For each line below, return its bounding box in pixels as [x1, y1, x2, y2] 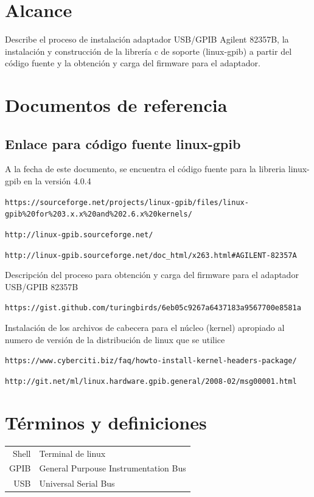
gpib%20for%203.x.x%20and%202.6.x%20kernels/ [5, 210, 192, 219]
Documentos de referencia [5, 92, 228, 117]
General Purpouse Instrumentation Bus [39, 462, 186, 474]
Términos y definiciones [5, 409, 207, 434]
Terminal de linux [39, 447, 106, 459]
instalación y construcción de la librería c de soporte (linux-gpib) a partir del [5, 44, 292, 57]
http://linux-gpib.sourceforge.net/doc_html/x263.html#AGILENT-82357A [5, 251, 297, 260]
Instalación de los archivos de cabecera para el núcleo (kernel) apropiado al [5, 321, 285, 334]
